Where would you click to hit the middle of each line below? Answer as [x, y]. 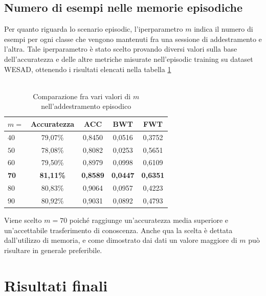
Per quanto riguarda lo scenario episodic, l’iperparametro [94, 29]
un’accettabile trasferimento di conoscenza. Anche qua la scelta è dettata [118, 230]
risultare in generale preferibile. [53, 250]
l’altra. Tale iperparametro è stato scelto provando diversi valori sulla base [121, 49]
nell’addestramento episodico [86, 106]
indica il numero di [224, 29]
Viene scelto [23, 220]
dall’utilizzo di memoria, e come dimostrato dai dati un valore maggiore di [121, 240]
